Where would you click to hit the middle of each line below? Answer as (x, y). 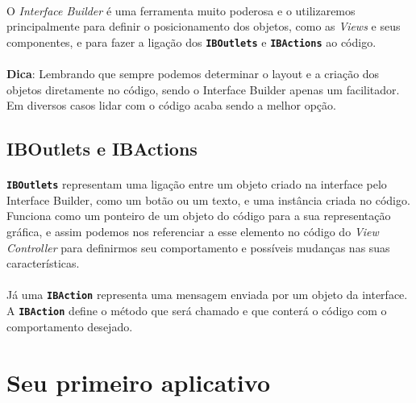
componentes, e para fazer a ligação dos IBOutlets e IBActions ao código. (191, 42)
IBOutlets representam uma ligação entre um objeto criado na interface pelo (197, 184)
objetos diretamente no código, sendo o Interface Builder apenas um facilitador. (203, 89)
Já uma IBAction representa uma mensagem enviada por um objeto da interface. (207, 295)
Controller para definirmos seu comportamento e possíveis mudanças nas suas (198, 247)
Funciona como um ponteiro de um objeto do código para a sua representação (199, 216)
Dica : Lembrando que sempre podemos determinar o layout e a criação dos (193, 74)
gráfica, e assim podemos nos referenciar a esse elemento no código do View (193, 232)
